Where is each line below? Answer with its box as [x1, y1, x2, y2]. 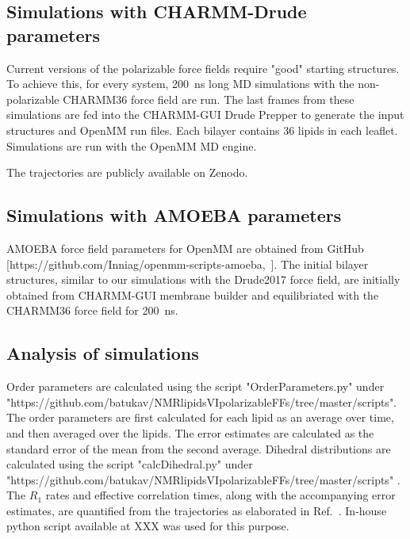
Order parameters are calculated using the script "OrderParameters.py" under [6, 378, 385, 395]
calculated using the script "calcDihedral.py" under [6, 456, 253, 472]
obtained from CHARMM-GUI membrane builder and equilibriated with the [6, 286, 379, 303]
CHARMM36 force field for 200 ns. [6, 302, 178, 319]
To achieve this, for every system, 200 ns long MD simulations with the [6, 75, 354, 92]
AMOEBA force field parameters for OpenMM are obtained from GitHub [6, 239, 364, 256]
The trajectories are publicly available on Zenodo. [6, 164, 248, 181]
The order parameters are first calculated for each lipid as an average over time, [6, 409, 394, 426]
